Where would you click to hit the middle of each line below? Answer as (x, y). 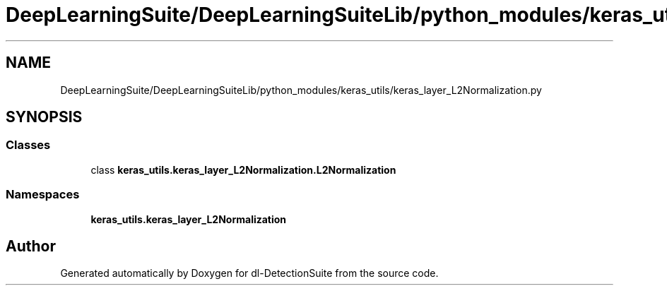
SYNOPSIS (44, 117)
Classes (28, 145)
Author (31, 246)
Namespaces (43, 195)
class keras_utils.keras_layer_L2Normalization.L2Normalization (243, 170)
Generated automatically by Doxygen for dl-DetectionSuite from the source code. (249, 273)
